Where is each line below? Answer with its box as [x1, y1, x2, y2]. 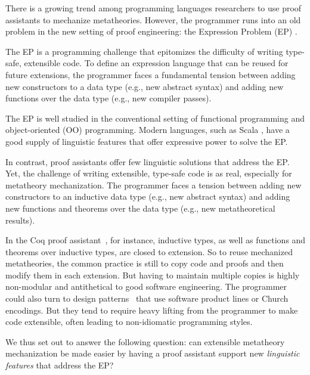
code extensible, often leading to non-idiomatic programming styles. [5, 315, 253, 328]
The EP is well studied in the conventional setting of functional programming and [5, 111, 305, 124]
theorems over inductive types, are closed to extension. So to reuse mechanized [5, 245, 293, 258]
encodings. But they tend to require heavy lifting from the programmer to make [5, 303, 298, 316]
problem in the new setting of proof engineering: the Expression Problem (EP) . [5, 25, 297, 38]
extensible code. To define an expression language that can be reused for [24, 57, 289, 69]
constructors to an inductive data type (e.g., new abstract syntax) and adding [5, 190, 290, 203]
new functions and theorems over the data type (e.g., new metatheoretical [5, 202, 275, 214]
